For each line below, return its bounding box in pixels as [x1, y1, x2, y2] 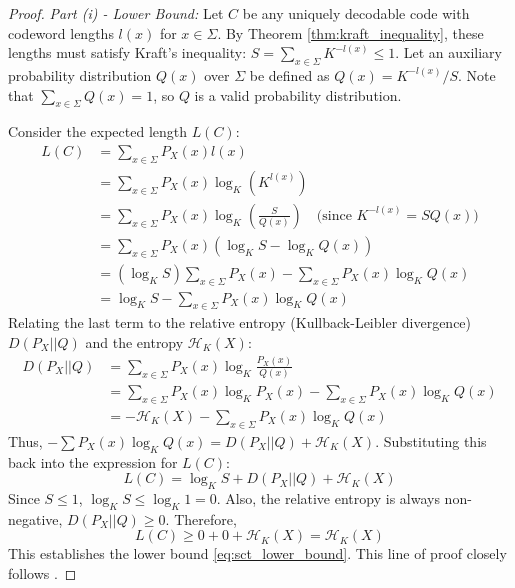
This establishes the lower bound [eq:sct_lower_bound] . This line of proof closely [8, 543, 507, 564]
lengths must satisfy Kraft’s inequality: [8, 42, 247, 63]
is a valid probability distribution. [194, 84, 402, 105]
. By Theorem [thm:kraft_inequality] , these [217, 22, 484, 43]
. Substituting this [375, 430, 487, 451]
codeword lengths [8, 22, 114, 43]
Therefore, [174, 508, 237, 529]
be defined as [249, 64, 330, 85]
